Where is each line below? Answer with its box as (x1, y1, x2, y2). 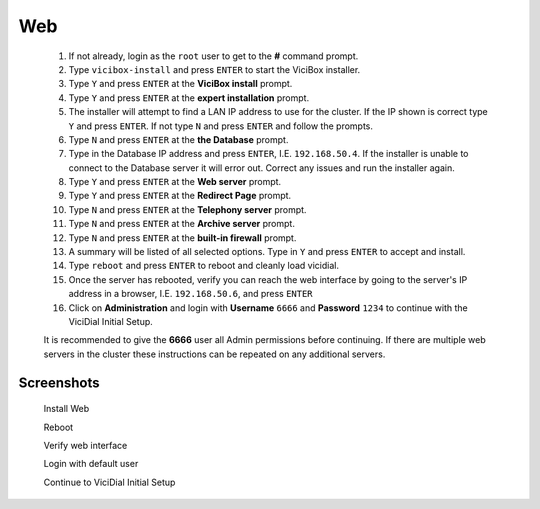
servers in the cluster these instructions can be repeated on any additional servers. (43, 348, 386, 360)
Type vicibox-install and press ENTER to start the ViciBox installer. (68, 63, 361, 75)
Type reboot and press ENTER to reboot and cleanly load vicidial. (68, 260, 340, 272)
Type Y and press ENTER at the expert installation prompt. (68, 91, 310, 104)
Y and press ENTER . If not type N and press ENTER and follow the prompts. (68, 120, 374, 132)
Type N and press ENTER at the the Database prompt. (68, 133, 289, 145)
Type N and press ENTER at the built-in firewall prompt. (68, 231, 297, 244)
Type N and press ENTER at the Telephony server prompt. (68, 203, 307, 215)
